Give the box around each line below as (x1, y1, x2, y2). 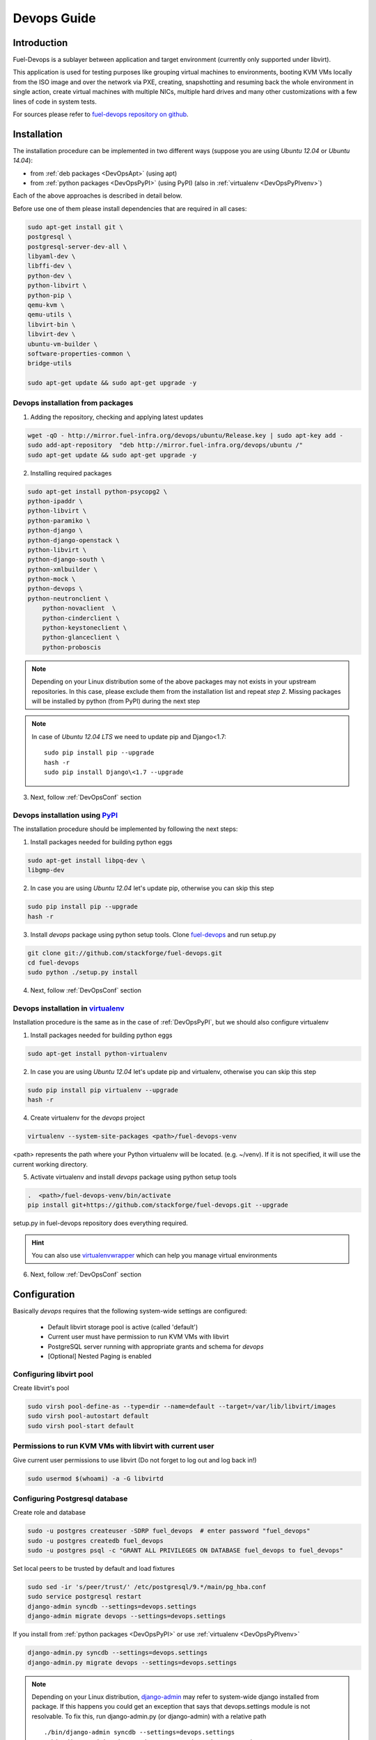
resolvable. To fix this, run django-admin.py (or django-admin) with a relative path (31, 1712, 267, 1721)
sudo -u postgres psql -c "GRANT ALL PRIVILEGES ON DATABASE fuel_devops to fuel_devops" (27, 1547, 344, 1555)
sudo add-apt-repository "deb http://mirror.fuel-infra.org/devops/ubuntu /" (27, 441, 303, 449)
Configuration (13, 1288, 75, 1301)
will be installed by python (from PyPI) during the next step (31, 697, 201, 705)
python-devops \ (27, 585, 84, 593)
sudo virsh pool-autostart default (27, 1412, 149, 1420)
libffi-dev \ (27, 262, 72, 270)
